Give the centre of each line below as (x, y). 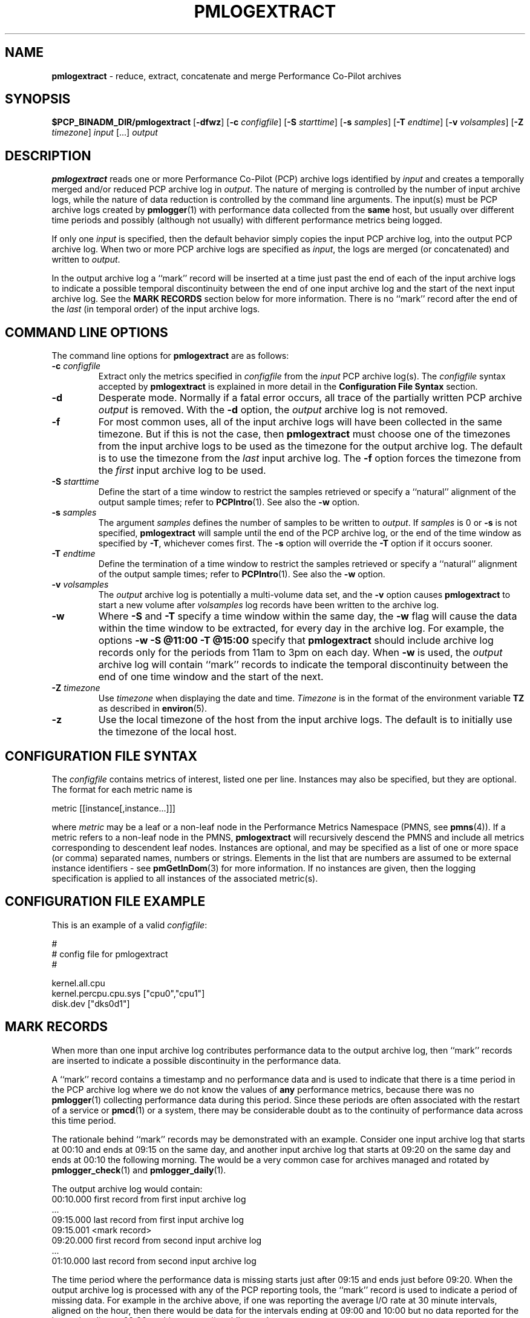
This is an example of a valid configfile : (129, 925)
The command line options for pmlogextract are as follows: (170, 356)
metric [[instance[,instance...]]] (113, 808)
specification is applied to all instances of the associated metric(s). (185, 878)
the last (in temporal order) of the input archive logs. (156, 309)
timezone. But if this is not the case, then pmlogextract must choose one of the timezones (304, 434)
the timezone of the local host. (168, 732)
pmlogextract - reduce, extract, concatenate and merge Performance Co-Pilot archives (227, 76)
